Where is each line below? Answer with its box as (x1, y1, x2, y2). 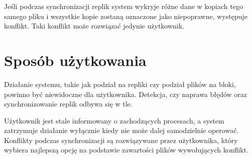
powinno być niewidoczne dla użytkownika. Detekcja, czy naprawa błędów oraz (4, 88, 247, 99)
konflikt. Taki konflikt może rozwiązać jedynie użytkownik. (4, 20, 185, 31)
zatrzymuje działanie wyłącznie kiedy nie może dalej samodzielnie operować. (4, 125, 239, 135)
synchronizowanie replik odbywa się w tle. (4, 98, 133, 109)
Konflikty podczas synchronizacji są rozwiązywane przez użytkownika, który (4, 134, 238, 145)
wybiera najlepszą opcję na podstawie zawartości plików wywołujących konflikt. (4, 144, 248, 155)
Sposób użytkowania (4, 49, 147, 70)
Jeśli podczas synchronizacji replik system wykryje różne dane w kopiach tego (4, 1, 243, 11)
